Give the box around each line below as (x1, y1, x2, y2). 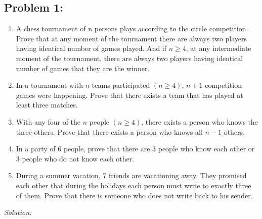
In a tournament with (16, 80, 83, 90)
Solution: (4, 207, 32, 217)
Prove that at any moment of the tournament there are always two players (16, 33, 247, 43)
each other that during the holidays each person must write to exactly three (16, 180, 251, 190)
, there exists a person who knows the (141, 116, 258, 127)
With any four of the (16, 116, 81, 127)
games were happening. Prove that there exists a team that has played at (16, 89, 243, 100)
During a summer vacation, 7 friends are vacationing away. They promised (16, 170, 247, 181)
